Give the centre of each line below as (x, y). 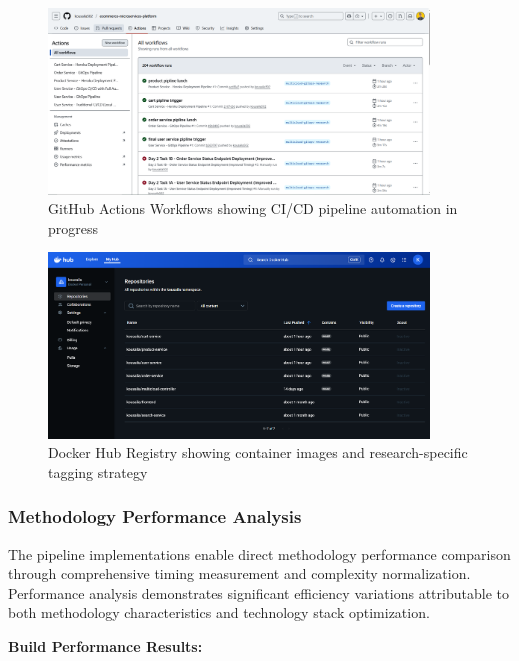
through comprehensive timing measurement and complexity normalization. (239, 573)
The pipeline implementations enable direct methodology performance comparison (259, 553)
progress (73, 227)
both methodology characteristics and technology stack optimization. (219, 612)
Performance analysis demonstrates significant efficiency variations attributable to (258, 592)
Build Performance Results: (105, 645)
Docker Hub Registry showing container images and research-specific (258, 452)
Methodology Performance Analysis (155, 516)
